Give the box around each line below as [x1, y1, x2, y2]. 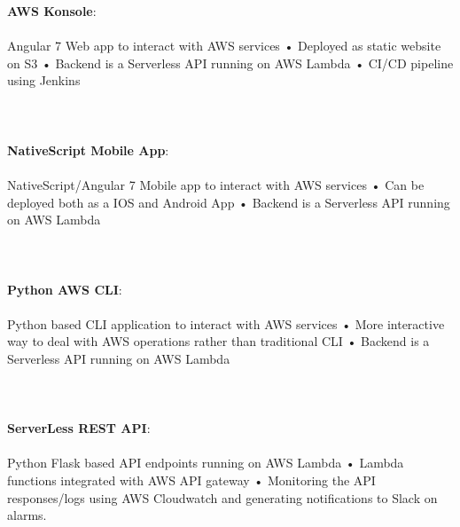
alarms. [7, 506, 47, 524]
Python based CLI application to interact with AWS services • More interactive [7, 314, 445, 333]
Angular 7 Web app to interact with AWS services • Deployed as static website [7, 36, 441, 55]
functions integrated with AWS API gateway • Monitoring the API [7, 471, 376, 490]
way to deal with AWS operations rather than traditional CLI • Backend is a [7, 332, 430, 350]
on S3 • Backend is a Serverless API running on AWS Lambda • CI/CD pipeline [7, 53, 454, 72]
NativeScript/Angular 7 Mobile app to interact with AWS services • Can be [7, 175, 425, 193]
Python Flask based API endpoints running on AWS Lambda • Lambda [7, 453, 404, 472]
